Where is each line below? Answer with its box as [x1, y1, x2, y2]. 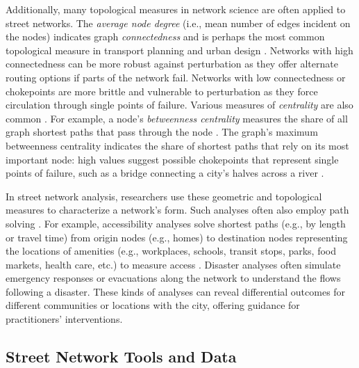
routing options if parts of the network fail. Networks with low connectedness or [6, 70, 346, 84]
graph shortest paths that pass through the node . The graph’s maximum [6, 125, 318, 139]
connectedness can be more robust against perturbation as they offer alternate [6, 56, 338, 71]
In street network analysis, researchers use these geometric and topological [6, 189, 322, 203]
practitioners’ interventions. [6, 312, 123, 326]
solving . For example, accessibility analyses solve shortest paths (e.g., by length [6, 216, 346, 230]
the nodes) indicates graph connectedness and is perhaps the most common [6, 29, 325, 44]
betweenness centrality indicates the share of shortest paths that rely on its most [6, 138, 349, 152]
